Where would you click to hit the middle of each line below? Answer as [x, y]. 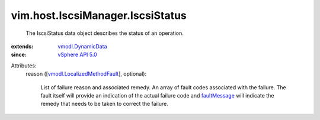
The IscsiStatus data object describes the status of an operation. [105, 33]
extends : [22, 46]
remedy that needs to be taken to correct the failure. [104, 104]
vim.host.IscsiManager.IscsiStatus [99, 15]
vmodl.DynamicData [82, 46]
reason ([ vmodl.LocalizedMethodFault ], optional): [86, 74]
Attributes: [24, 66]
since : [19, 55]
